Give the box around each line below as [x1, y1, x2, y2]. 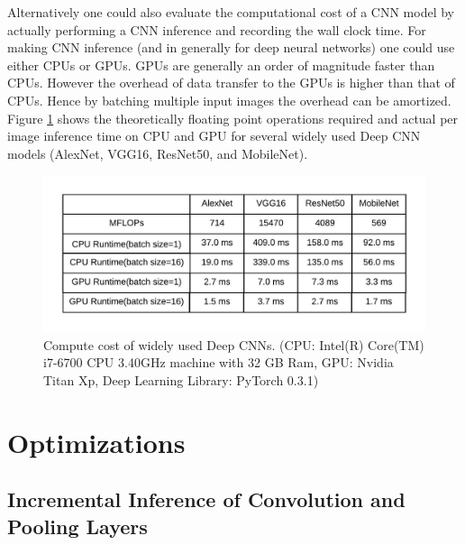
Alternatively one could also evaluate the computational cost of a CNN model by [7, 3, 455, 21]
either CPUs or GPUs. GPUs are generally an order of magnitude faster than [7, 55, 435, 74]
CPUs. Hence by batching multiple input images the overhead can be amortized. [7, 90, 451, 109]
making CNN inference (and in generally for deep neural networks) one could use [7, 38, 455, 57]
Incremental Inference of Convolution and [7, 485, 406, 513]
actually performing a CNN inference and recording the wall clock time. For [7, 20, 426, 39]
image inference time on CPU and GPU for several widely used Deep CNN [7, 126, 421, 145]
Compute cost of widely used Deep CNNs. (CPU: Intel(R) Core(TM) [43, 335, 424, 354]
